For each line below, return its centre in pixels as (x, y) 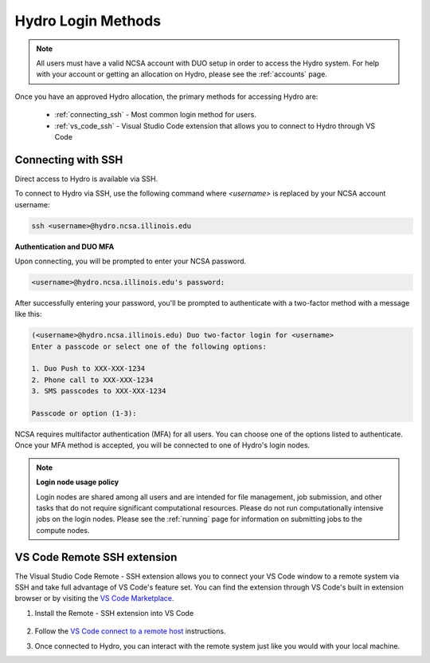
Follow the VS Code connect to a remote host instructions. (130, 631)
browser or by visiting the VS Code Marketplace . (94, 598)
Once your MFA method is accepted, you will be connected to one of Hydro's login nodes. (162, 445)
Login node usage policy (78, 482)
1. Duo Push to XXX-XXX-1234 (88, 369)
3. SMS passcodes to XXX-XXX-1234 (99, 391)
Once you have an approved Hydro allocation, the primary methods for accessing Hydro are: (166, 97)
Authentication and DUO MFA (64, 247)
